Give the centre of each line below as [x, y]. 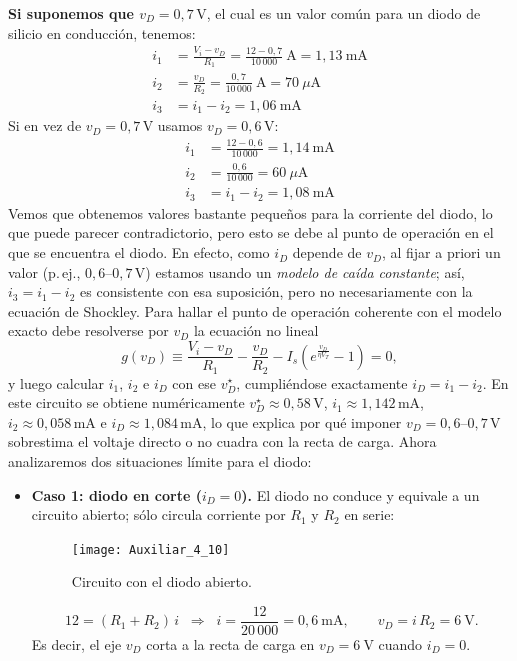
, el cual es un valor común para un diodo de [343, 13]
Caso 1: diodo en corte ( [116, 494]
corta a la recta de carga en [230, 644]
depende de [327, 252]
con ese [194, 382]
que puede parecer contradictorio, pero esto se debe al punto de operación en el [251, 232]
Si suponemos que [71, 13]
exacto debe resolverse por [88, 330]
